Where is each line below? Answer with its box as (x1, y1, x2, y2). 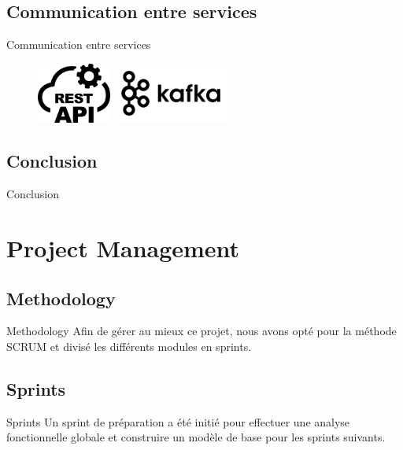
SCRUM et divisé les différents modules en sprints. (6, 337, 252, 354)
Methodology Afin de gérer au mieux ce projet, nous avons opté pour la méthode (6, 323, 397, 339)
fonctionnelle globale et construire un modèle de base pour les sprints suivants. (6, 429, 386, 445)
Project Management (6, 231, 240, 264)
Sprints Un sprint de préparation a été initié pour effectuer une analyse (6, 413, 350, 430)
